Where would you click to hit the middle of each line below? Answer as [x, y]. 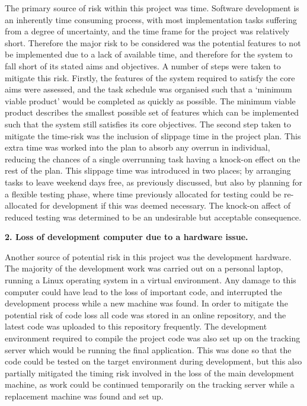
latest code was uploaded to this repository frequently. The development [136, 326]
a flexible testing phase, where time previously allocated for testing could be [143, 194]
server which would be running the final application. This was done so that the [148, 349]
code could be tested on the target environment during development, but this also [153, 361]
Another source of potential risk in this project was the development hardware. [148, 256]
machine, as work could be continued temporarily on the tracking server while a [150, 384]
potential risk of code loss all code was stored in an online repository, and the [145, 314]
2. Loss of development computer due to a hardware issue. [127, 237]
